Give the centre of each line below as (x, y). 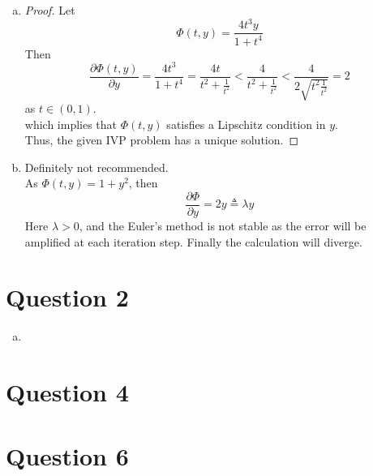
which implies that (71, 124)
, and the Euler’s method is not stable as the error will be (223, 226)
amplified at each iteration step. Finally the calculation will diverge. (193, 241)
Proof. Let (50, 10)
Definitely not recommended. (96, 167)
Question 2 (67, 297)
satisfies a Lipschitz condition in (246, 124)
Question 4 (67, 392)
